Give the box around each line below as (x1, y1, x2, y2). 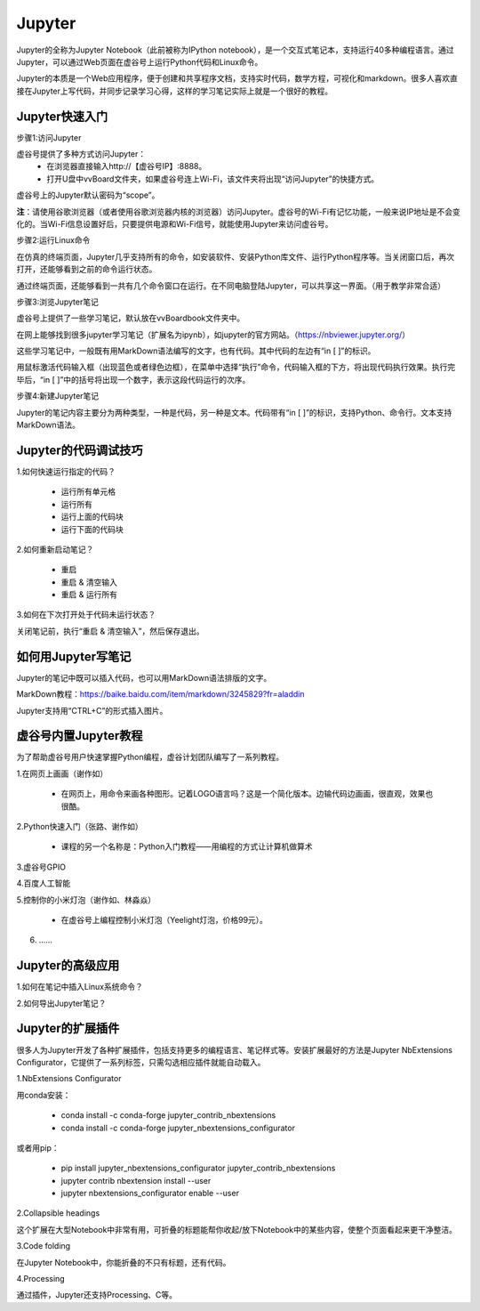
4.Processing (16, 1274, 66, 1284)
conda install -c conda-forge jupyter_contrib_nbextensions (60, 1110, 276, 1121)
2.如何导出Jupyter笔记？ (16, 998, 107, 1008)
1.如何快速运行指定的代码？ (16, 465, 116, 476)
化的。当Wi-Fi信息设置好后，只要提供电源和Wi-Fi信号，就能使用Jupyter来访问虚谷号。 (16, 218, 333, 229)
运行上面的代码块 (60, 512, 124, 522)
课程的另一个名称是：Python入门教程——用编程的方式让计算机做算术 (60, 841, 313, 852)
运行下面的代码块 (60, 523, 124, 534)
